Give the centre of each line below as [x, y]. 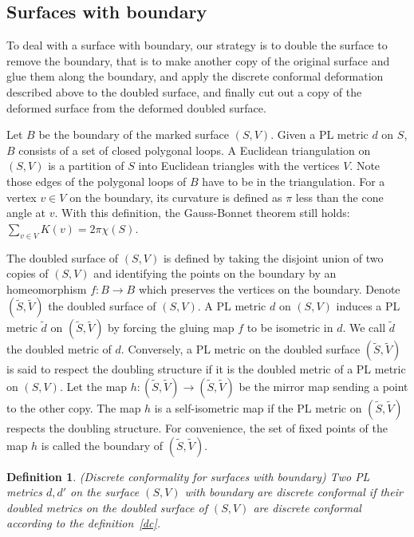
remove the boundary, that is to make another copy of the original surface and [198, 60]
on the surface [105, 492]
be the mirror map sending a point [323, 386]
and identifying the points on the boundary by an [215, 273]
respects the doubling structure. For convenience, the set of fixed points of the [197, 427]
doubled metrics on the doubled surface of [107, 507]
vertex [22, 197]
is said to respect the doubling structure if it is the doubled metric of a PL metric [206, 369]
